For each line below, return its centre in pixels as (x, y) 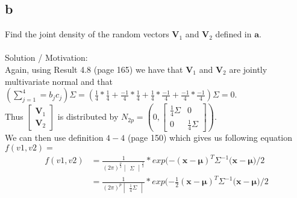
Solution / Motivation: (46, 57)
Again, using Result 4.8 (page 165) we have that (94, 69)
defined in (233, 34)
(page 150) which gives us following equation (210, 137)
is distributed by (88, 116)
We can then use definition (54, 137)
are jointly (248, 69)
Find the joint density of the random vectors (87, 34)
